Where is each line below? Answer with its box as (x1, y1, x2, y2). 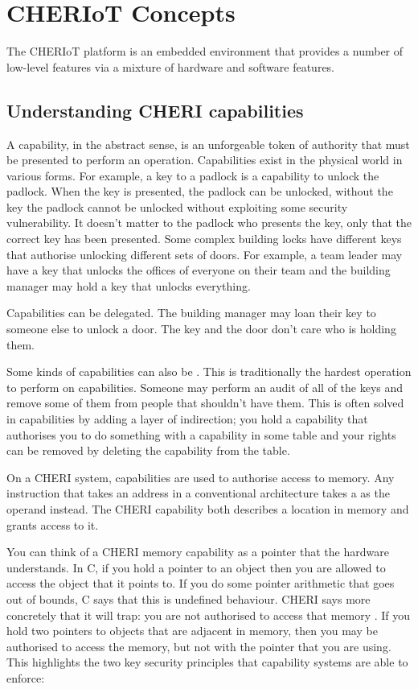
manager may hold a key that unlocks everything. (6, 277, 251, 294)
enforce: (6, 669, 45, 686)
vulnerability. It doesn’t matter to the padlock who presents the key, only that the (6, 214, 412, 231)
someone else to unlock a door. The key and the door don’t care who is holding (6, 320, 396, 337)
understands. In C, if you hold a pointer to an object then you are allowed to (6, 559, 386, 576)
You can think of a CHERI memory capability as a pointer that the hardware (6, 543, 389, 560)
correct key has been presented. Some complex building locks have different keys (6, 230, 402, 247)
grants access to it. (6, 516, 99, 533)
